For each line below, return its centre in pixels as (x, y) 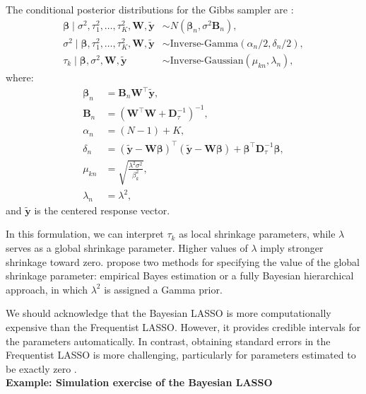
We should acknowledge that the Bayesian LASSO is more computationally (169, 313)
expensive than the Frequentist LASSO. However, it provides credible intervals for (183, 327)
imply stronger (292, 248)
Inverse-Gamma (204, 44)
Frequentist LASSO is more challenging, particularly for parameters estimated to (181, 355)
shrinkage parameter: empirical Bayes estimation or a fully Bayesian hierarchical (180, 276)
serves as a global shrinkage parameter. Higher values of (127, 248)
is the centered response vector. (102, 210)
